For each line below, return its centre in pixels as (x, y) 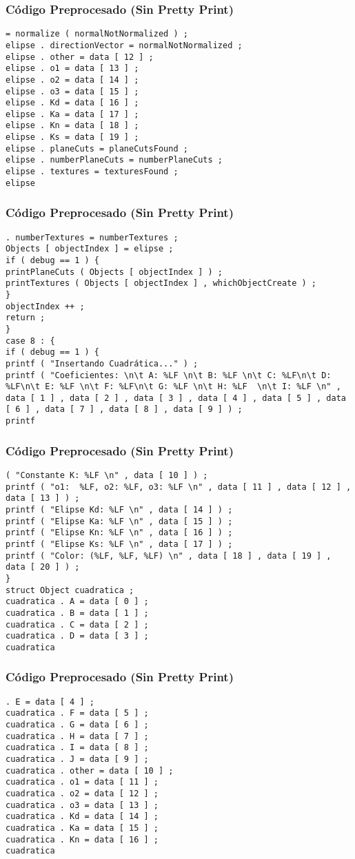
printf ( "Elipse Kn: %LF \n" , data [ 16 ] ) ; (119, 533)
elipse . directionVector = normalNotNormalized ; (124, 45)
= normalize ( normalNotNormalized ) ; (97, 34)
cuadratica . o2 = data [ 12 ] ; (82, 793)
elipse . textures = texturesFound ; (92, 172)
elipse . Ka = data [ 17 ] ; (72, 114)
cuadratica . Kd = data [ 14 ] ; (82, 817)
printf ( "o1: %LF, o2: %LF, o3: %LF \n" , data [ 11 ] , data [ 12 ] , (179, 487)
